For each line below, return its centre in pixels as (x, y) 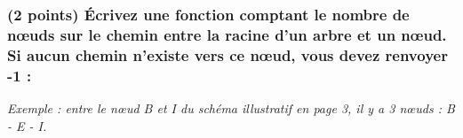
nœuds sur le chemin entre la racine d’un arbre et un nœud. (227, 34)
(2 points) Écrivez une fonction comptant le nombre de (208, 14)
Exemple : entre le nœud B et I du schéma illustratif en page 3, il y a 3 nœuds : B (231, 107)
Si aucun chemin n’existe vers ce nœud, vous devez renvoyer (228, 54)
